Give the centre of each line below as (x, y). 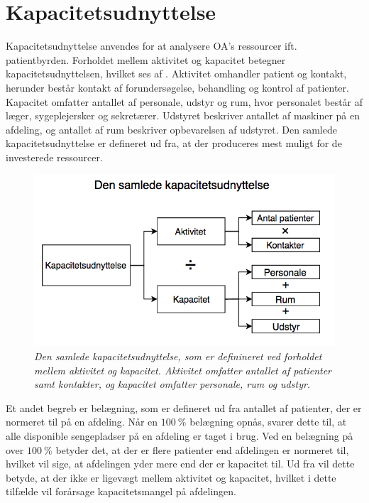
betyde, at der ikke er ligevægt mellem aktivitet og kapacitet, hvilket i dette (171, 477)
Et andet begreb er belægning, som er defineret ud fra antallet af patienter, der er (184, 407)
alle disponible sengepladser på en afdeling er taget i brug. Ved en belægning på (180, 435)
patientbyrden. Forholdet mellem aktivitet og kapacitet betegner (146, 59)
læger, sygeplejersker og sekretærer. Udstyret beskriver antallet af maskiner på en (183, 115)
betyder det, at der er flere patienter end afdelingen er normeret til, (202, 449)
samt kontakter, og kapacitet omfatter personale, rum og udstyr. (172, 384)
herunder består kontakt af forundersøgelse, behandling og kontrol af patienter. (177, 87)
